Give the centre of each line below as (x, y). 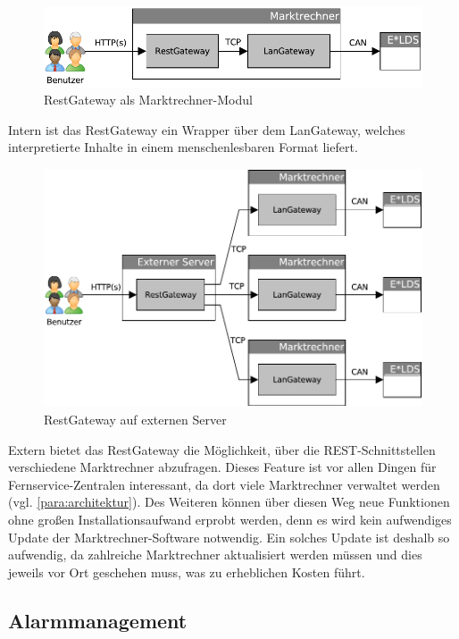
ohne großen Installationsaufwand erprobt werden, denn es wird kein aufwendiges (230, 519)
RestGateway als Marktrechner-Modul (148, 100)
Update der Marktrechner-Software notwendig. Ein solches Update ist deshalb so (229, 537)
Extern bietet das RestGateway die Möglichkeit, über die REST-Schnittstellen (222, 449)
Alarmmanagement (98, 620)
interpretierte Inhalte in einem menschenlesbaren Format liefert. (183, 147)
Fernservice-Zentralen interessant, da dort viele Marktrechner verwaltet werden (224, 484)
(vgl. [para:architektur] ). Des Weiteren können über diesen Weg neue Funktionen (229, 502)
